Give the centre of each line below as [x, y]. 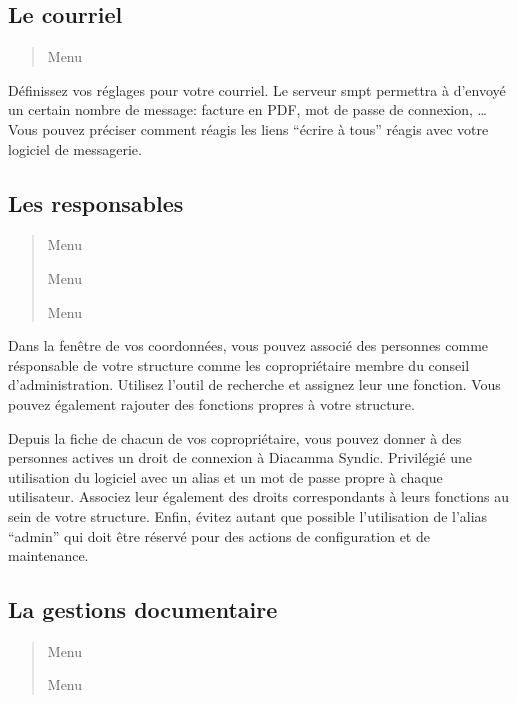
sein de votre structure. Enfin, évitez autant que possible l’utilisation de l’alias [248, 515]
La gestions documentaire [143, 609]
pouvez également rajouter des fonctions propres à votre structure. [211, 403]
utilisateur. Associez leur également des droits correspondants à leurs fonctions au [259, 496]
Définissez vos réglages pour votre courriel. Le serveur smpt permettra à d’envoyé [257, 89]
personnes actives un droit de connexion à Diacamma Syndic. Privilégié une [240, 457]
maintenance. [48, 555]
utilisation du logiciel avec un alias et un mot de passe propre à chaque [225, 476]
